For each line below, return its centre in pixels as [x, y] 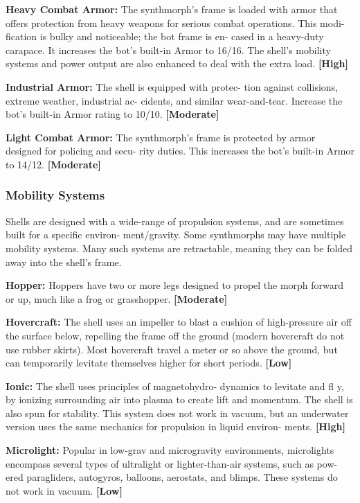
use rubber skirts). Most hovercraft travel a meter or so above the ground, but [172, 349]
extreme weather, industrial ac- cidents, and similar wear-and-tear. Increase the [174, 100]
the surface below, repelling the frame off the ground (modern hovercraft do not [175, 335]
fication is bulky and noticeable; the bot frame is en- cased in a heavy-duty [165, 36]
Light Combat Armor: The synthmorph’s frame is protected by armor [161, 137]
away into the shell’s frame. [64, 262]
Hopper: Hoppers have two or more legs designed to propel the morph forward [175, 285]
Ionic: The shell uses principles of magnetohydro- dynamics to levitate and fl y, [175, 386]
